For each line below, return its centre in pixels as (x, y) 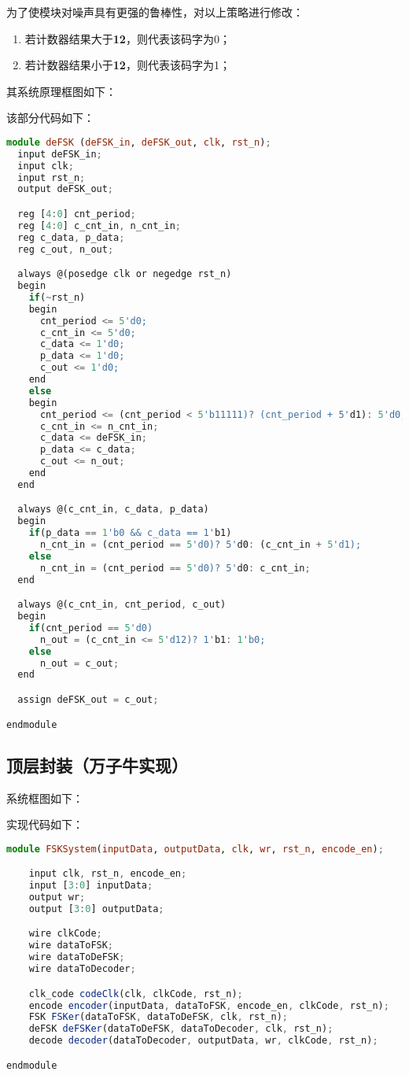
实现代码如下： (45, 824)
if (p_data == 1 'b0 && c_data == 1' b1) (130, 533)
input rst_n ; (52, 177)
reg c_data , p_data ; (71, 237)
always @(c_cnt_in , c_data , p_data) (113, 510)
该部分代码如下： (50, 118)
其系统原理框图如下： (61, 91)
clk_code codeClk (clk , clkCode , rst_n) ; (136, 994)
